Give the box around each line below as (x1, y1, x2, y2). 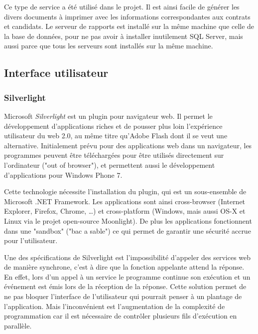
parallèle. (4, 320, 32, 331)
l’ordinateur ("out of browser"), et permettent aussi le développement (4, 159, 215, 170)
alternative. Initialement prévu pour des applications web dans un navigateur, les (4, 140, 252, 150)
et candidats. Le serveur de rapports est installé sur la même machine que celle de (4, 21, 255, 31)
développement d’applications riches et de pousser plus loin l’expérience (4, 120, 223, 131)
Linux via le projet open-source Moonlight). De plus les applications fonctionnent (4, 215, 252, 226)
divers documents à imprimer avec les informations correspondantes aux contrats (4, 11, 251, 21)
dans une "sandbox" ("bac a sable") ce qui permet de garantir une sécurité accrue (4, 225, 251, 236)
